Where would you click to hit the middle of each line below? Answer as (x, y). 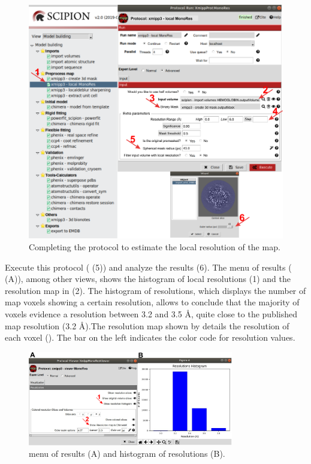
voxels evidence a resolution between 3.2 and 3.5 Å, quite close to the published (151, 314)
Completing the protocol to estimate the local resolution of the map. (155, 247)
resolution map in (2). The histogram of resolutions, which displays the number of (155, 290)
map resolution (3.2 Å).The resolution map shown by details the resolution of (147, 325)
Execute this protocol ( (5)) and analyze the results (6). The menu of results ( (148, 267)
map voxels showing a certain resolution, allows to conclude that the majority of (152, 302)
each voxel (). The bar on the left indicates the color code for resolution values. (150, 337)
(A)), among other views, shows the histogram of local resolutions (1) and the (148, 279)
